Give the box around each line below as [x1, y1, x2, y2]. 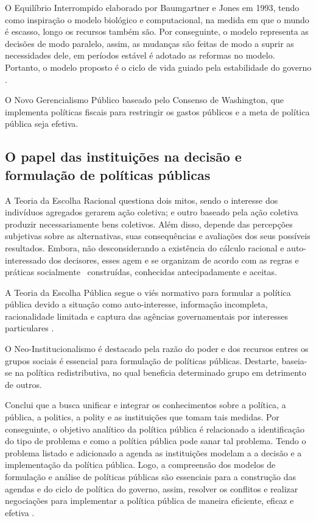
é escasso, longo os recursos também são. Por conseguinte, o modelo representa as [5, 25, 309, 38]
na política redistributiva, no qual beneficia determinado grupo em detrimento [15, 366, 307, 379]
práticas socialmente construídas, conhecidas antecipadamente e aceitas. [5, 265, 277, 278]
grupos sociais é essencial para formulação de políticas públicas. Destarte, [5, 354, 279, 367]
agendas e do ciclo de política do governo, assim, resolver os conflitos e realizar [5, 482, 298, 495]
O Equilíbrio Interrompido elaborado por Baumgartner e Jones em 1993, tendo [5, 1, 300, 13]
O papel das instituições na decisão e [5, 147, 242, 166]
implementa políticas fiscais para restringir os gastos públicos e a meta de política [5, 105, 310, 118]
